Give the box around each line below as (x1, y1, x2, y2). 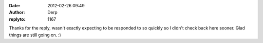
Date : (9, 3, 20, 8)
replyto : (9, 16, 26, 22)
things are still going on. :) (9, 32, 61, 38)
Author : (9, 10, 25, 15)
